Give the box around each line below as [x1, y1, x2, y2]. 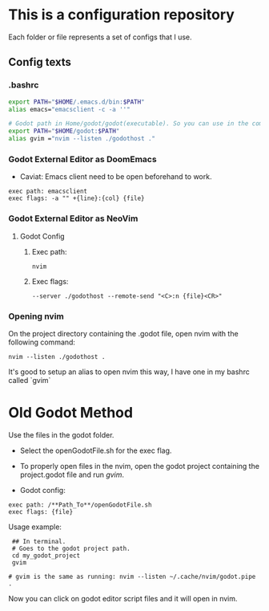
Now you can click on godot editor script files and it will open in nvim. [8, 593, 238, 603]
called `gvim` [8, 375, 51, 385]
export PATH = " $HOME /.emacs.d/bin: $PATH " [8, 98, 146, 106]
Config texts [8, 55, 72, 69]
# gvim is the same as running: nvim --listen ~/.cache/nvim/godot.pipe [8, 572, 256, 580]
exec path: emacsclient [8, 187, 88, 196]
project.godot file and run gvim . [19, 470, 125, 479]
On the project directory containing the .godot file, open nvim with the [8, 328, 239, 338]
